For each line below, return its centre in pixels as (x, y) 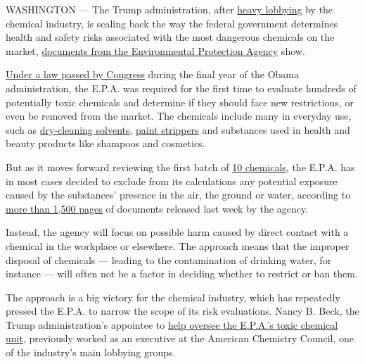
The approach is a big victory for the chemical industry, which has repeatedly (173, 297)
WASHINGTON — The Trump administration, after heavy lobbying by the (169, 9)
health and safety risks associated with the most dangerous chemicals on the (170, 37)
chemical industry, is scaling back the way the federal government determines (172, 23)
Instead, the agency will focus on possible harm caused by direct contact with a (177, 232)
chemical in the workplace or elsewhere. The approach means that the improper (178, 245)
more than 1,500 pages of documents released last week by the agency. (157, 208)
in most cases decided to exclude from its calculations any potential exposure (172, 181)
